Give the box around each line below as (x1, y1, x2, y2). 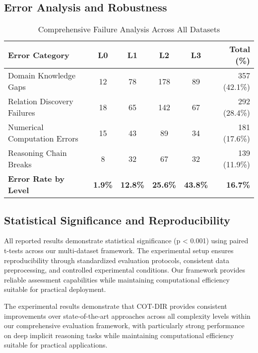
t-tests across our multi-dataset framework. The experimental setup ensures (4, 245, 234, 255)
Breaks (8, 158, 32, 170)
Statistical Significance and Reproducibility (4, 212, 231, 227)
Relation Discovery (8, 95, 73, 107)
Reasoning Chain (8, 147, 67, 159)
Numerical (8, 121, 44, 133)
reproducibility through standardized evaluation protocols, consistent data (4, 255, 230, 265)
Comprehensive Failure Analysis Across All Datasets (38, 23, 220, 35)
